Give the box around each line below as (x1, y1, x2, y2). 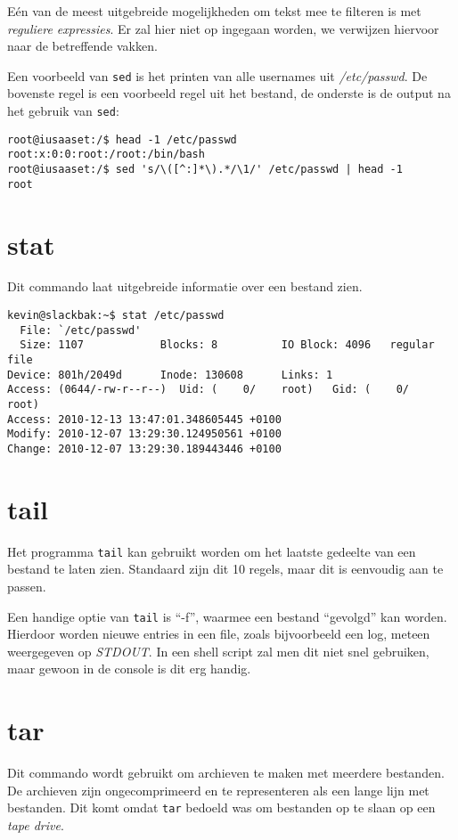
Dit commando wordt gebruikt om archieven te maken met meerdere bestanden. (7, 763, 445, 782)
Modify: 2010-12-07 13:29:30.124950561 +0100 (7, 428, 282, 441)
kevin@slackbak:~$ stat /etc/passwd (7, 309, 225, 322)
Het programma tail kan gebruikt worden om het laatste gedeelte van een (7, 542, 416, 560)
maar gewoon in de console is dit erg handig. (7, 659, 251, 678)
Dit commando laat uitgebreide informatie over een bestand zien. (7, 277, 363, 296)
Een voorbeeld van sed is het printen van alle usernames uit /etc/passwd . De (7, 66, 428, 85)
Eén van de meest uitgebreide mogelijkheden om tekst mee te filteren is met (7, 2, 421, 20)
